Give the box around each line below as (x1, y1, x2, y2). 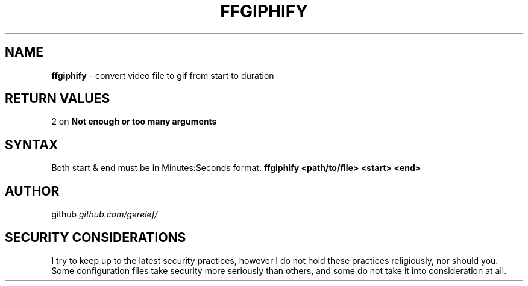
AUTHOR (5, 183, 60, 199)
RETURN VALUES (5, 91, 110, 107)
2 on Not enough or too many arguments (51, 116, 217, 127)
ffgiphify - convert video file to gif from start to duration (51, 70, 274, 81)
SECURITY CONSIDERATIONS (5, 229, 186, 245)
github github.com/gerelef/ (51, 209, 158, 220)
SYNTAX (5, 137, 58, 152)
